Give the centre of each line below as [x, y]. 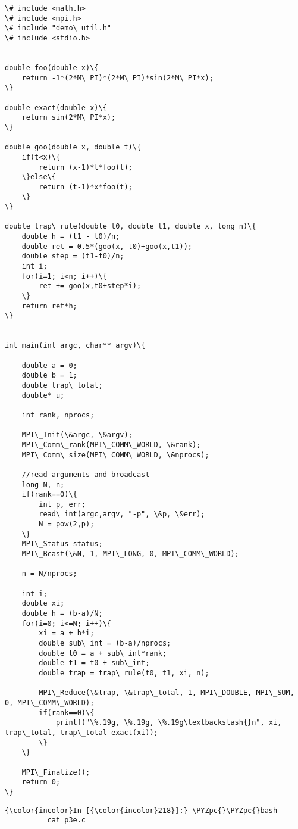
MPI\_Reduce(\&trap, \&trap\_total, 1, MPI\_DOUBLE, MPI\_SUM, [167, 693]
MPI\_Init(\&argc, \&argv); [77, 435]
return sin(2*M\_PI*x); [69, 118]
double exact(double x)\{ [56, 107]
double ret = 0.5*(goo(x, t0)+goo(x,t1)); [107, 246]
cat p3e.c [67, 820]
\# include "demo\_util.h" [58, 28]
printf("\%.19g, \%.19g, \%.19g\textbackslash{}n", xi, [169, 723]
